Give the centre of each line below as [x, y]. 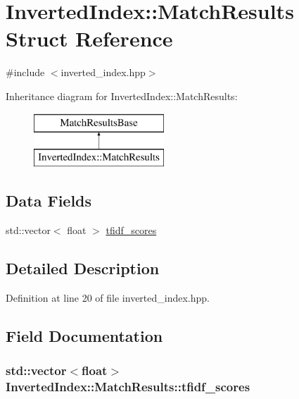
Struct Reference [89, 38]
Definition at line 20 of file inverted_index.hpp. [108, 297]
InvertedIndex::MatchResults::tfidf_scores [128, 386]
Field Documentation [84, 335]
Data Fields [49, 201]
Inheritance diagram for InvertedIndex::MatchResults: [122, 96]
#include [25, 72]
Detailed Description [83, 268]
